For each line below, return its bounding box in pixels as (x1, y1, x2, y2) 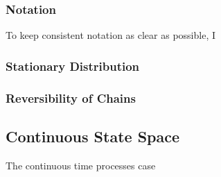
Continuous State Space (6, 125, 180, 146)
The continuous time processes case (6, 158, 156, 172)
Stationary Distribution (6, 57, 140, 74)
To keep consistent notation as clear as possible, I (6, 28, 216, 42)
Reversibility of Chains (6, 89, 136, 106)
